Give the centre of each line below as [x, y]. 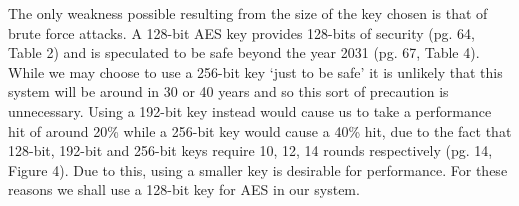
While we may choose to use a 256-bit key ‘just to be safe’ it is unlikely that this [255, 71]
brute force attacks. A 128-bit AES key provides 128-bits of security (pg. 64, [241, 32]
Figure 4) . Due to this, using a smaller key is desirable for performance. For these [258, 169]
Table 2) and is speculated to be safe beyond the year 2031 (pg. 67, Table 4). [244, 52]
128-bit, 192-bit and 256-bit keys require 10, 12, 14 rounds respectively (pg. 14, [250, 150]
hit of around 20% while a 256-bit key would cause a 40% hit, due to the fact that [260, 130]
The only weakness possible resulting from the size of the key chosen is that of [248, 13]
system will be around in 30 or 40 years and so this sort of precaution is [228, 91]
